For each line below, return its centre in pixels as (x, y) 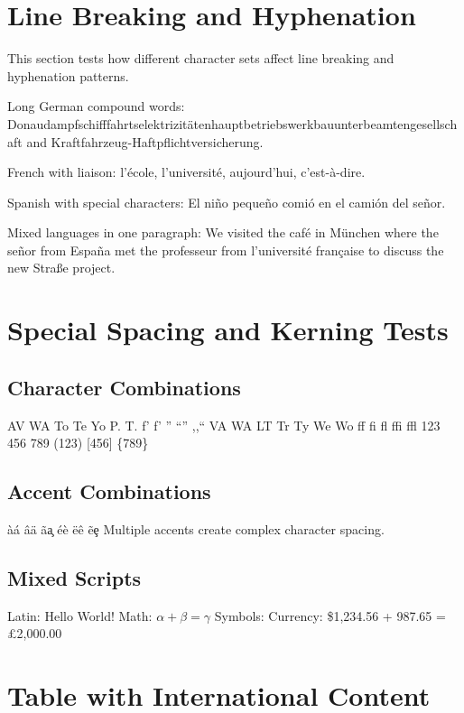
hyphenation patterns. (68, 75)
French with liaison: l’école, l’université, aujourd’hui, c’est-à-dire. (186, 172)
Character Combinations (124, 387)
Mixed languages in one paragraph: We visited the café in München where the (223, 232)
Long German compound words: (96, 106)
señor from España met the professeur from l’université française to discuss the (226, 250)
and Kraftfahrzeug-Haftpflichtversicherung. (145, 141)
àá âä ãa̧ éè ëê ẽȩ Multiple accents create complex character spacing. (196, 529)
